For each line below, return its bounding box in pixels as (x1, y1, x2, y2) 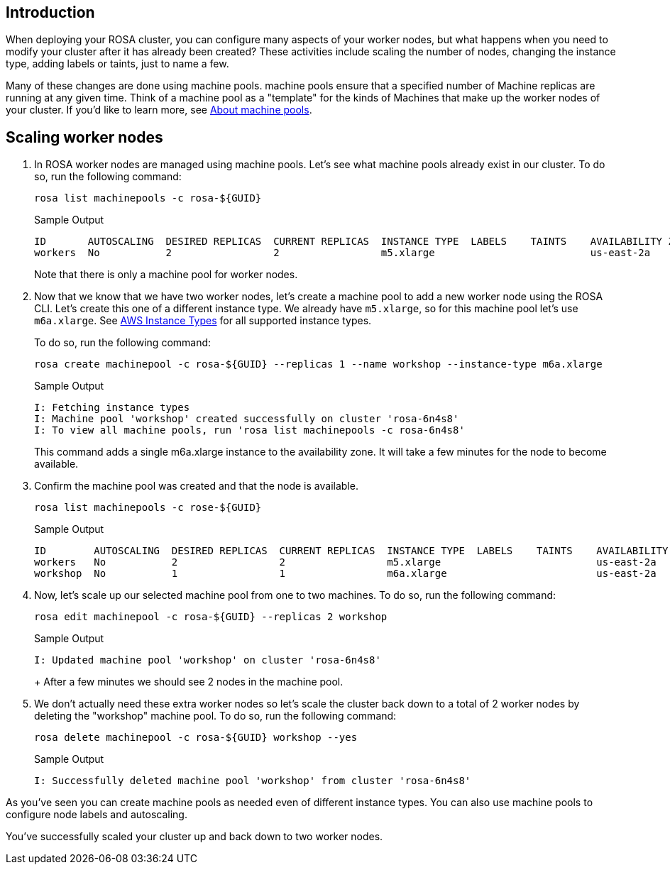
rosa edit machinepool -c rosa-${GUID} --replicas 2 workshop (34, 611, 388, 623)
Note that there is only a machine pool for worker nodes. (34, 268, 298, 281)
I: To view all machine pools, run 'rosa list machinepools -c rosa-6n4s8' (34, 424, 465, 436)
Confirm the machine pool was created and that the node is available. (34, 480, 358, 492)
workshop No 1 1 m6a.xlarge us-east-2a (34, 568, 657, 580)
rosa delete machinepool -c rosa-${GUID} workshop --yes (34, 732, 358, 744)
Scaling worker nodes (6, 128, 163, 146)
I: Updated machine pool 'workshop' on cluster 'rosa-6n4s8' (34, 654, 381, 666)
